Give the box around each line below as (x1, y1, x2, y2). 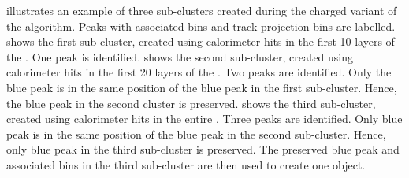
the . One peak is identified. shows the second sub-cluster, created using (6, 48, 354, 65)
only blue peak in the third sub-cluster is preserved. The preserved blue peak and (6, 141, 400, 158)
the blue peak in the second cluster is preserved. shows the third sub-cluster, (6, 95, 376, 111)
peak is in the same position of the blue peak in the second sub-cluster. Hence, (6, 125, 386, 142)
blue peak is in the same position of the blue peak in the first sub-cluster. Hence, (6, 79, 397, 95)
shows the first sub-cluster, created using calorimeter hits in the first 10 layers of (6, 33, 395, 50)
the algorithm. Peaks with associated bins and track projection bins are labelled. (6, 17, 396, 34)
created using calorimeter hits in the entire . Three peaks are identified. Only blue (6, 110, 403, 127)
